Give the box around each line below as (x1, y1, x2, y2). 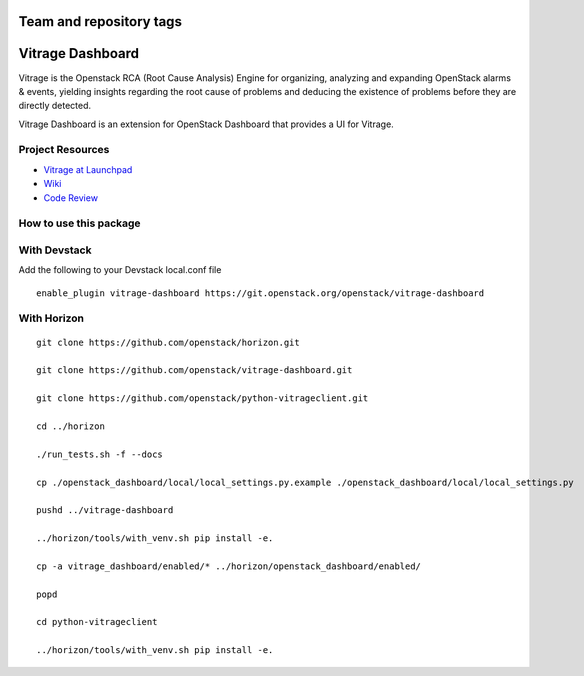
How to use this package (18, 216, 141, 230)
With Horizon (18, 311, 85, 325)
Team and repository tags (18, 13, 182, 30)
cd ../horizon (36, 421, 105, 432)
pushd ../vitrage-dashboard (36, 505, 174, 516)
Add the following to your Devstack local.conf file (18, 264, 222, 276)
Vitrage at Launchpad (43, 163, 133, 175)
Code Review (43, 191, 99, 204)
